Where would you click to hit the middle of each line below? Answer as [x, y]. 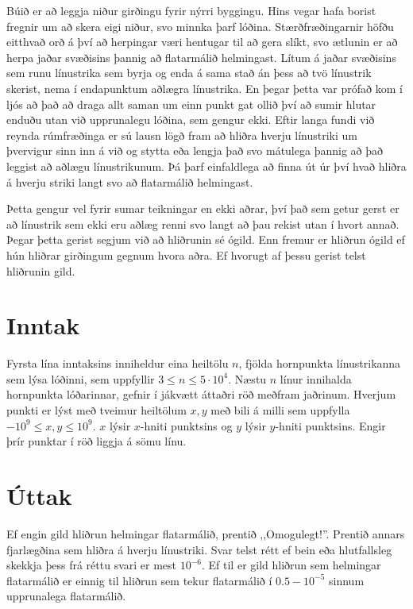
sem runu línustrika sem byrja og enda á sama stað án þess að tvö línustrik [189, 73]
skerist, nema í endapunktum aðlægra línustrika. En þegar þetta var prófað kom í [205, 88]
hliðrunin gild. [41, 270]
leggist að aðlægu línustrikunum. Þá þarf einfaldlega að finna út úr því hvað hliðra [206, 166]
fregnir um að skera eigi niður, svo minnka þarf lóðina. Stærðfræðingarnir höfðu [200, 26]
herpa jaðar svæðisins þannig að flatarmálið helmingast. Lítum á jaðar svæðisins [201, 57]
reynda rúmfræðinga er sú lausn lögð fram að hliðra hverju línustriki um [182, 135]
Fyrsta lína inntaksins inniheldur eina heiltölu [118, 363]
